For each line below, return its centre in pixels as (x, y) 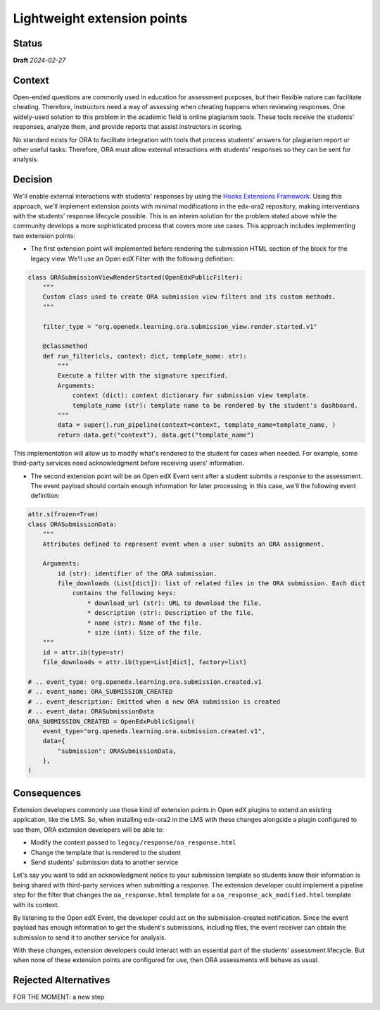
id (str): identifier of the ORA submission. (137, 573)
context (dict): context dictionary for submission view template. (191, 395)
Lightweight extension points (100, 18)
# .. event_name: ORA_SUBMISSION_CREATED (100, 692)
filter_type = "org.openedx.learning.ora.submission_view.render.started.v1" (180, 326)
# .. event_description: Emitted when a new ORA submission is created (154, 702)
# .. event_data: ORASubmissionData (91, 712)
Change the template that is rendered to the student (106, 852)
